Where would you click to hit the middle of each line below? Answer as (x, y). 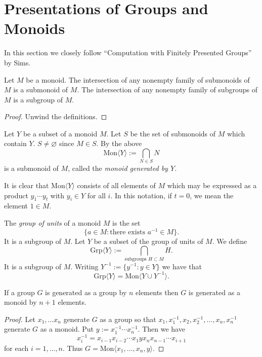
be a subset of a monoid (60, 133)
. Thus (73, 348)
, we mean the (212, 195)
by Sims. (17, 62)
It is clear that (27, 185)
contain (15, 143)
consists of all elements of (116, 185)
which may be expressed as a (212, 185)
